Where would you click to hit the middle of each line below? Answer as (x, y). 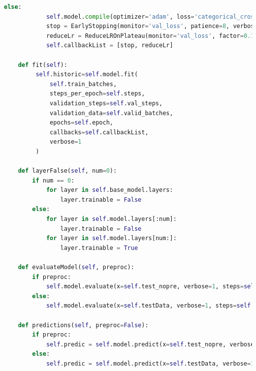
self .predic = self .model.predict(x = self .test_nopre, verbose (150, 344)
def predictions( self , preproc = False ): (83, 325)
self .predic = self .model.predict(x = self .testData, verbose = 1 (150, 363)
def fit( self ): (43, 65)
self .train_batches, (83, 84)
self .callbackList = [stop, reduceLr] (110, 46)
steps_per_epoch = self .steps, (97, 94)
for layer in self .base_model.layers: (110, 190)
